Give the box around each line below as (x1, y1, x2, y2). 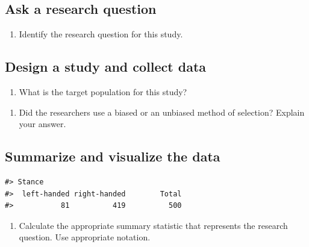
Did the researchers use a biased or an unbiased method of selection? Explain (19, 105, 305, 118)
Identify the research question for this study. (19, 28, 183, 40)
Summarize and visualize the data (5, 147, 220, 166)
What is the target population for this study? (19, 86, 187, 98)
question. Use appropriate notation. (19, 231, 151, 243)
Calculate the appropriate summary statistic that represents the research (19, 219, 288, 231)
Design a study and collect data (5, 57, 207, 76)
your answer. (19, 117, 66, 130)
